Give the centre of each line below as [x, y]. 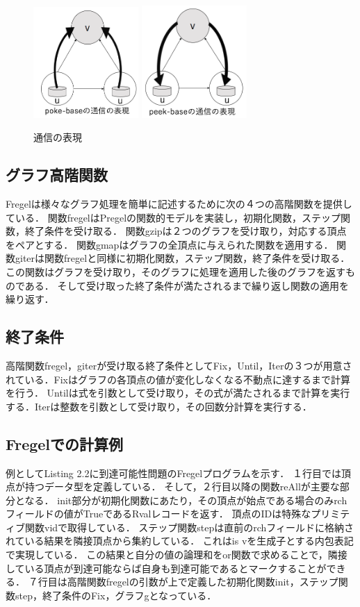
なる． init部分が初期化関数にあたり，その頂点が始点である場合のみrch [186, 500]
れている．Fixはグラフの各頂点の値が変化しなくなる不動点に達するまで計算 [178, 379]
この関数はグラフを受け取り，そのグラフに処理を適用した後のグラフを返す [176, 271]
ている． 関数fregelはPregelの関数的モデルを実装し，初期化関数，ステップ [173, 217]
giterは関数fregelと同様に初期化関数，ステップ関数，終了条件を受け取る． [182, 258]
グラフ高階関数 [57, 175]
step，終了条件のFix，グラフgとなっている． [116, 595]
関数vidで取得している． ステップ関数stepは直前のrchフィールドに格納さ [189, 527]
